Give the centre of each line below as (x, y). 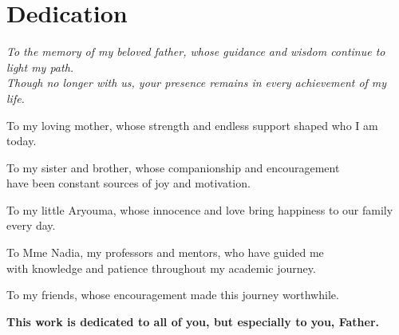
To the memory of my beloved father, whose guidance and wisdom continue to (196, 51)
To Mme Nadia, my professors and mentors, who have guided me (165, 252)
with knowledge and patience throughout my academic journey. (161, 268)
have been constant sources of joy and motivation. (128, 183)
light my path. (40, 67)
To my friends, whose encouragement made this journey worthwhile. (173, 295)
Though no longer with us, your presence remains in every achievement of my (197, 83)
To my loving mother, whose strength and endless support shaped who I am (192, 125)
